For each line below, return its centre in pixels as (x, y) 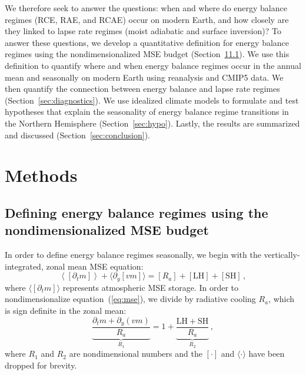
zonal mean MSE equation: (95, 266)
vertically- (282, 255)
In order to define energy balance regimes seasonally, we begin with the (133, 255)
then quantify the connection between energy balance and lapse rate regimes (142, 89)
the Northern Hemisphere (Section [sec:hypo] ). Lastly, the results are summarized (152, 123)
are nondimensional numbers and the (136, 354)
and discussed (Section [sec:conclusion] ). (77, 135)
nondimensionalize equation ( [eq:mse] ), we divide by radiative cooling (130, 299)
